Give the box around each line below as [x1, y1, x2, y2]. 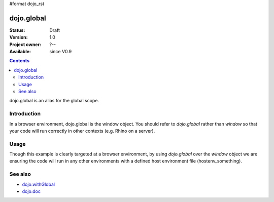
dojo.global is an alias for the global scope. [9, 98, 99, 104]
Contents [9, 58, 30, 64]
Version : [9, 34, 28, 41]
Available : [9, 49, 31, 55]
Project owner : [9, 41, 42, 48]
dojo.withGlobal [22, 181, 55, 187]
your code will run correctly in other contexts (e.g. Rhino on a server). [9, 128, 155, 134]
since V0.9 [49, 49, 72, 55]
